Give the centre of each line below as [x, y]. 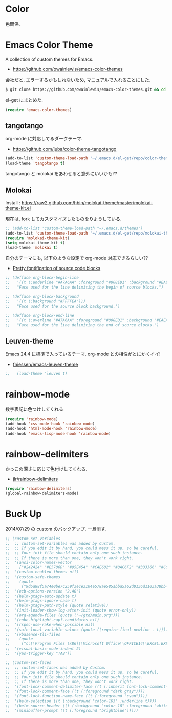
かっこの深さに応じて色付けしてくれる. [46, 469]
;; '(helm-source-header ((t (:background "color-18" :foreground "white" [88, 706]
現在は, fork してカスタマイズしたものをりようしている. [63, 219]
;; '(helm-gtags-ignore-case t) [41, 601]
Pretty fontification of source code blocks [57, 268]
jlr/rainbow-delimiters [35, 479]
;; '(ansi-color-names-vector [39, 563]
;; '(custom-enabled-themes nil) [42, 572]
